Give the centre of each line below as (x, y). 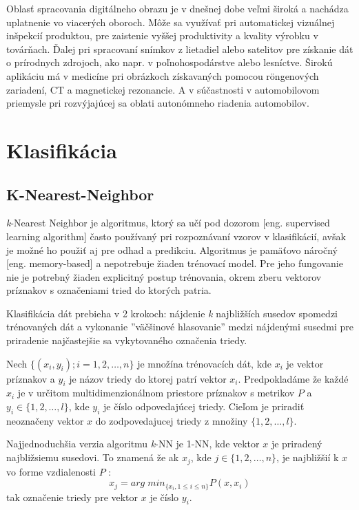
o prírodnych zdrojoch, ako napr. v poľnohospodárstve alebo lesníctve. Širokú (170, 62)
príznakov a (31, 378)
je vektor (305, 363)
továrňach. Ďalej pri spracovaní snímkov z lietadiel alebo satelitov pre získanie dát (180, 49)
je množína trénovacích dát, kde (205, 363)
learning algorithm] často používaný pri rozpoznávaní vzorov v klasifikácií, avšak (176, 236)
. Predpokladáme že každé (293, 378)
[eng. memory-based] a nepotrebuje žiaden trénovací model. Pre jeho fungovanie (175, 263)
